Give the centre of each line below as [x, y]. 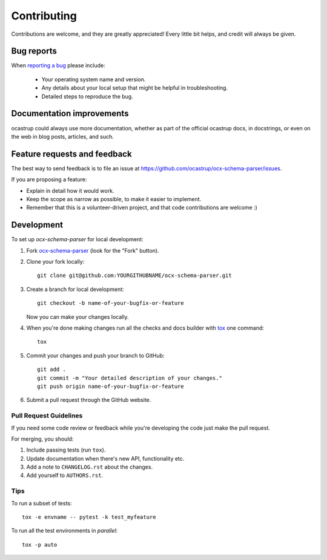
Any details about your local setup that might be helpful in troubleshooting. [135, 88]
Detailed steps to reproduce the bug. [87, 96]
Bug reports [34, 51]
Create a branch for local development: [75, 289]
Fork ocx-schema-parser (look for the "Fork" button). [93, 250]
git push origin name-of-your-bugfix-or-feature [111, 386]
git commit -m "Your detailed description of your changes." [130, 378]
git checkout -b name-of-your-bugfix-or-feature [111, 303]
